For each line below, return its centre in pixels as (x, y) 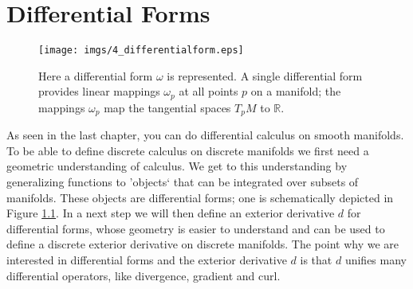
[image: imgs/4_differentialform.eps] (141, 51)
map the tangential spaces (167, 107)
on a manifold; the (296, 91)
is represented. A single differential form (265, 75)
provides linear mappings (99, 91)
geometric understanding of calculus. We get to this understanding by (177, 166)
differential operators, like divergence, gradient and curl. (144, 275)
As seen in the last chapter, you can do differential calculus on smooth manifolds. (205, 135)
